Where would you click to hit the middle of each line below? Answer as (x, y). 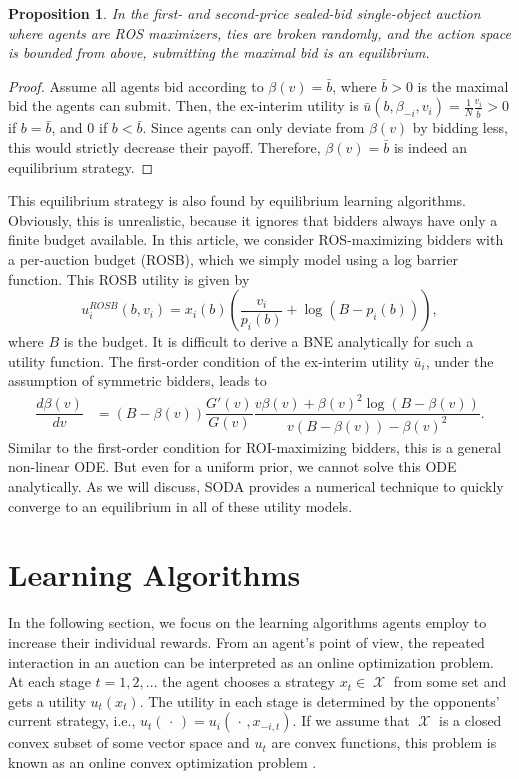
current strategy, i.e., (72, 720)
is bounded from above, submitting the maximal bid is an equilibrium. (219, 52)
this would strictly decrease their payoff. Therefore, (164, 146)
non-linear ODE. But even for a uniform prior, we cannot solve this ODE (232, 466)
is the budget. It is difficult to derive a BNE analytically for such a (268, 341)
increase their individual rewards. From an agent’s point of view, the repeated (246, 641)
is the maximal (463, 85)
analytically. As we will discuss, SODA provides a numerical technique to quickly (256, 486)
